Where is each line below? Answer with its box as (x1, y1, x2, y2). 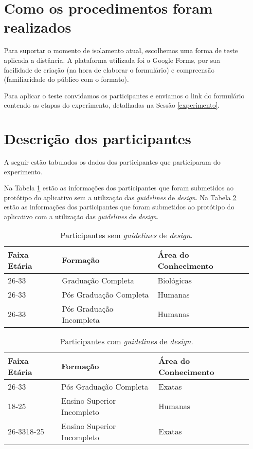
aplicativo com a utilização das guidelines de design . (4, 211, 159, 221)
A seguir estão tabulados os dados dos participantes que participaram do (4, 157, 221, 167)
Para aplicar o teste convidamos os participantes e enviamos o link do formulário (4, 90, 245, 100)
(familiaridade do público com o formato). (4, 74, 129, 84)
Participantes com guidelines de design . (60, 335, 193, 347)
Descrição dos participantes (4, 129, 191, 149)
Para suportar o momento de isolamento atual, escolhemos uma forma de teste (4, 45, 238, 56)
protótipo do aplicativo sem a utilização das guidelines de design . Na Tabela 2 (4, 192, 236, 202)
